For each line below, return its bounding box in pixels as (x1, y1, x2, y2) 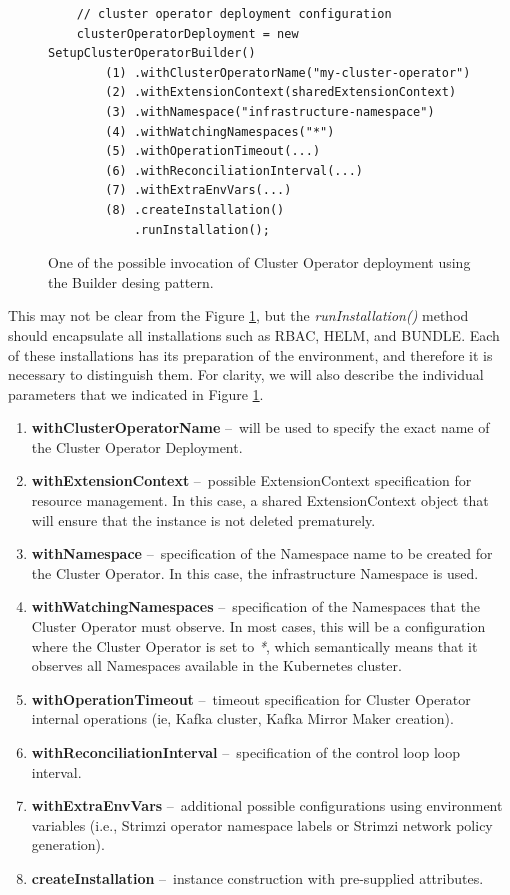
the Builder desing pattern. (48, 271, 214, 292)
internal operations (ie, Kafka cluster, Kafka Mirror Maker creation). (31, 708, 454, 729)
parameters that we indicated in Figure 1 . (8, 383, 264, 404)
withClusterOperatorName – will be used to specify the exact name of (31, 417, 490, 438)
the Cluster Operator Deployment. (31, 436, 243, 457)
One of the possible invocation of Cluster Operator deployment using (48, 252, 471, 273)
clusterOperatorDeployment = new (76, 26, 299, 41)
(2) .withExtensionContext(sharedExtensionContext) (105, 85, 457, 100)
